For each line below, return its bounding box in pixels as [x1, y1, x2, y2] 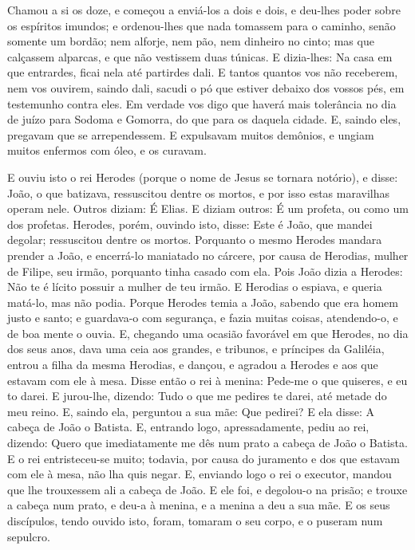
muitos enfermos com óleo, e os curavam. [7, 142, 207, 159]
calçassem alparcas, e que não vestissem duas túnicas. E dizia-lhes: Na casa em [7, 48, 393, 65]
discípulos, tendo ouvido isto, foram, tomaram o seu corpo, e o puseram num [7, 513, 383, 528]
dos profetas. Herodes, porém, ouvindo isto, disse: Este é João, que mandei [7, 215, 373, 232]
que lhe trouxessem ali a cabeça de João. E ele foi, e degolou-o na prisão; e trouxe [7, 481, 408, 497]
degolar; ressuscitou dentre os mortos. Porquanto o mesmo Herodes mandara [7, 231, 382, 248]
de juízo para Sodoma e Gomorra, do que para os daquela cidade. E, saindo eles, [7, 111, 401, 128]
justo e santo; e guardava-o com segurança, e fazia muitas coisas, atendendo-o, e [7, 309, 398, 326]
